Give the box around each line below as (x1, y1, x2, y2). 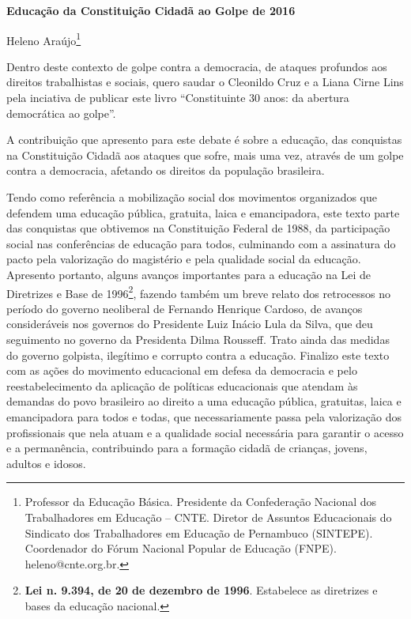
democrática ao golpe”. (6, 104, 116, 121)
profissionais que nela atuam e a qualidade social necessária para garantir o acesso (6, 424, 404, 440)
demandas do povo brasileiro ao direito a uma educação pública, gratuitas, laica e (6, 393, 402, 410)
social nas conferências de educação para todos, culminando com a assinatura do (6, 235, 396, 251)
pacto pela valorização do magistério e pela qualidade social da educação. (6, 251, 361, 267)
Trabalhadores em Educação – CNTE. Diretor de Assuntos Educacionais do (25, 508, 392, 525)
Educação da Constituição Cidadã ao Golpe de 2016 (6, 2, 296, 18)
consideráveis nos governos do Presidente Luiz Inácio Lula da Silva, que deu (6, 315, 373, 332)
